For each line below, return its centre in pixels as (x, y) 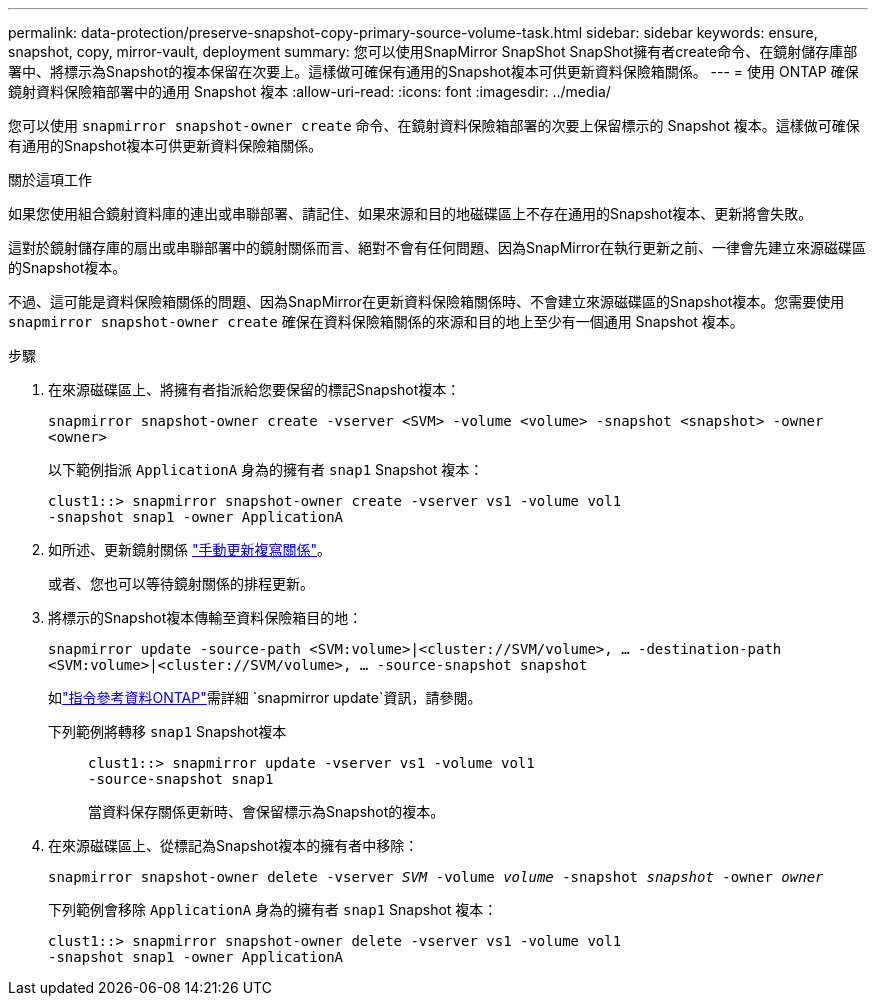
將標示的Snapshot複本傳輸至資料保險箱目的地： (205, 617)
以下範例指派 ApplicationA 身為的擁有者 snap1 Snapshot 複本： (266, 469)
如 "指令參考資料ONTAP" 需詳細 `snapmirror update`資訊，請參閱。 (265, 697)
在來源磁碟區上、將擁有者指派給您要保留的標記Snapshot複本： (254, 389)
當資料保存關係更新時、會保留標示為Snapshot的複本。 (266, 811)
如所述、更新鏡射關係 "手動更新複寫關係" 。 (189, 549)
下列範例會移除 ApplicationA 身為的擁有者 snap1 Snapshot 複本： (273, 909)
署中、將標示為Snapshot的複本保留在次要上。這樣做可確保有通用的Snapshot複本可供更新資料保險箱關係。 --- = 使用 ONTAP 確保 (433, 71)
